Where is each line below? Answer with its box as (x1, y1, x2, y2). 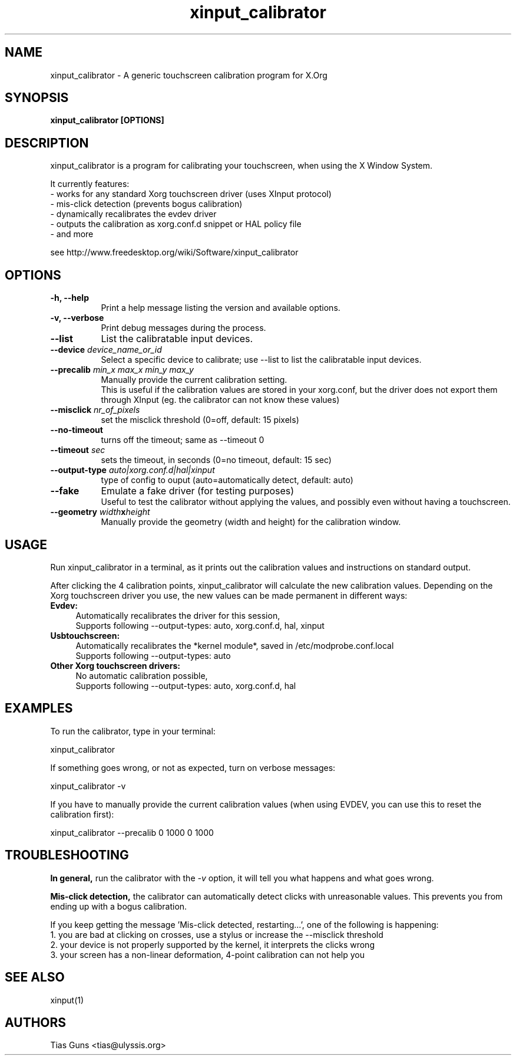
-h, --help (50, 293, 89, 303)
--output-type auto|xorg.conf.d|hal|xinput (50, 465, 215, 475)
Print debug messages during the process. (101, 323, 266, 333)
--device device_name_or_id (50, 344, 162, 355)
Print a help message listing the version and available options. (101, 303, 340, 313)
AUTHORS (5, 1015, 67, 1030)
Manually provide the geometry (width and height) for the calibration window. (101, 517, 401, 527)
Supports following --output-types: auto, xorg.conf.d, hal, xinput (75, 620, 325, 631)
